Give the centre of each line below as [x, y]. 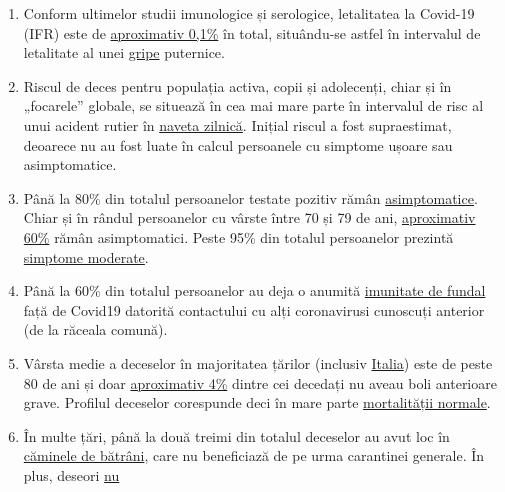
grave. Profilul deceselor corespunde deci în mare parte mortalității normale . [257, 402]
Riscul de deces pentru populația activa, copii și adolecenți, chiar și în [237, 85]
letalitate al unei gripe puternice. [124, 52]
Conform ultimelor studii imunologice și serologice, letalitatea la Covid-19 [249, 13]
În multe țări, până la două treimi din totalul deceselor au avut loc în [236, 435]
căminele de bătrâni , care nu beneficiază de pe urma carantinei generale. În [254, 455]
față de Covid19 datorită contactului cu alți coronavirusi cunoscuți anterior [254, 309]
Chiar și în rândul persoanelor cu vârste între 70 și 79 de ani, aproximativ [249, 217]
